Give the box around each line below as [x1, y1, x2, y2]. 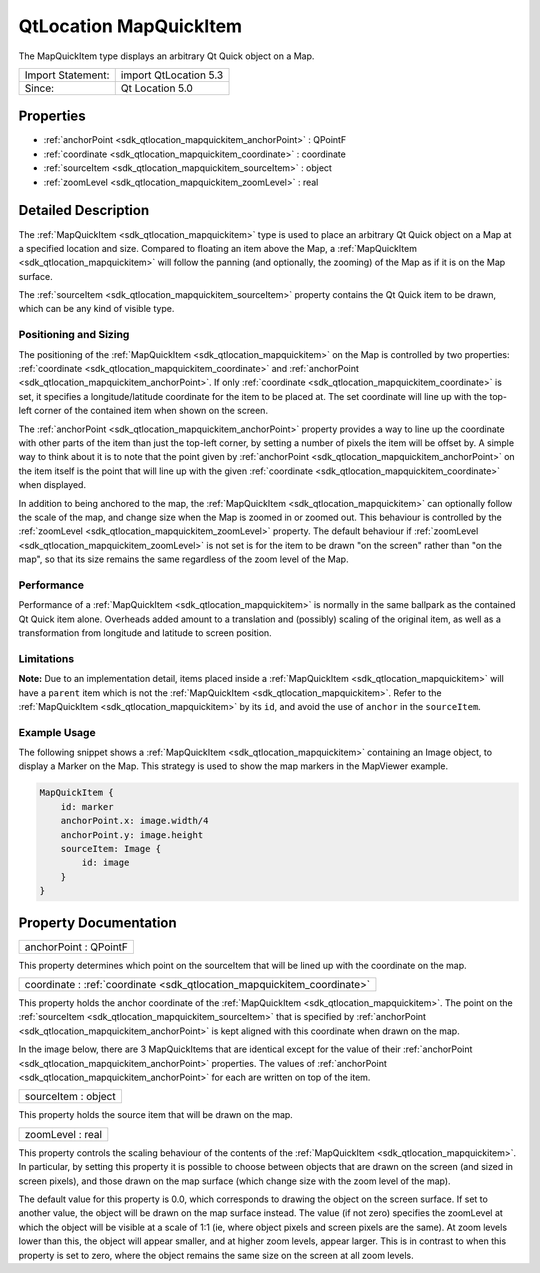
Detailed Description [18, 202, 150, 219]
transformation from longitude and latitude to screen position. [18, 627, 272, 639]
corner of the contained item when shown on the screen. [33, 405, 269, 417]
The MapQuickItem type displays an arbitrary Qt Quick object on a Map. [18, 50, 315, 62]
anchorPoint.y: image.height [60, 829, 204, 840]
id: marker [60, 801, 114, 812]
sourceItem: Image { [60, 843, 162, 855]
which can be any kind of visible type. [18, 303, 175, 315]
